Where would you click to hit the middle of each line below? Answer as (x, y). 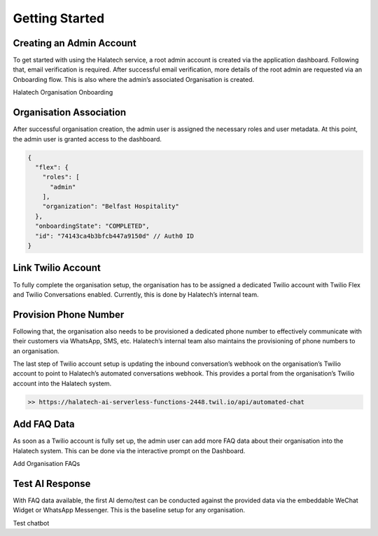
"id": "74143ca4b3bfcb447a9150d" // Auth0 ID (114, 236)
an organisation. (36, 351)
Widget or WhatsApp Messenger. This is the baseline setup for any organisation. (129, 510)
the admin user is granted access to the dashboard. (87, 139)
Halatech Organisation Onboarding (63, 92)
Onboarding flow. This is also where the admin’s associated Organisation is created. (134, 79)
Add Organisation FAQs (47, 464)
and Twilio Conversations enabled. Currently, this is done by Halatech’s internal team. (136, 294)
